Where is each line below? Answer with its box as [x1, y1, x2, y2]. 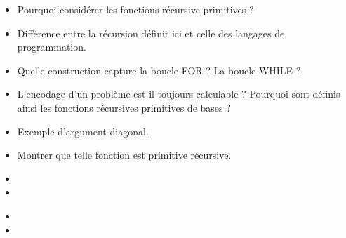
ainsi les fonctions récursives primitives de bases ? [17, 100, 231, 114]
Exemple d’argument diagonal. [17, 124, 149, 138]
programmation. [17, 39, 86, 54]
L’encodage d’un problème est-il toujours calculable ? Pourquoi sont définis [17, 86, 340, 101]
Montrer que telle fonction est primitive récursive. [17, 147, 232, 162]
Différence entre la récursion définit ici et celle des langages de [17, 25, 285, 40]
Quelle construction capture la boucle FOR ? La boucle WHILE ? [17, 62, 301, 77]
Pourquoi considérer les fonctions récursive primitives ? [17, 2, 254, 16]
